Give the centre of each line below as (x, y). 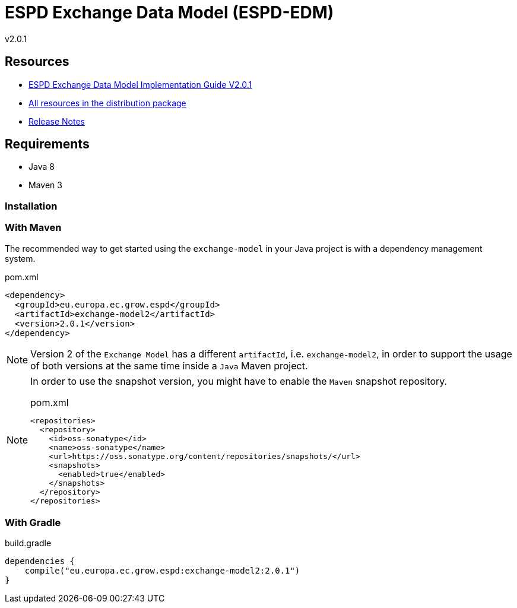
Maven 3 (45, 185)
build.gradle (28, 543)
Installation (31, 206)
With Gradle (33, 522)
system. (20, 258)
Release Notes (57, 121)
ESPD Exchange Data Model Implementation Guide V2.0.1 (140, 84)
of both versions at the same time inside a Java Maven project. (169, 365)
